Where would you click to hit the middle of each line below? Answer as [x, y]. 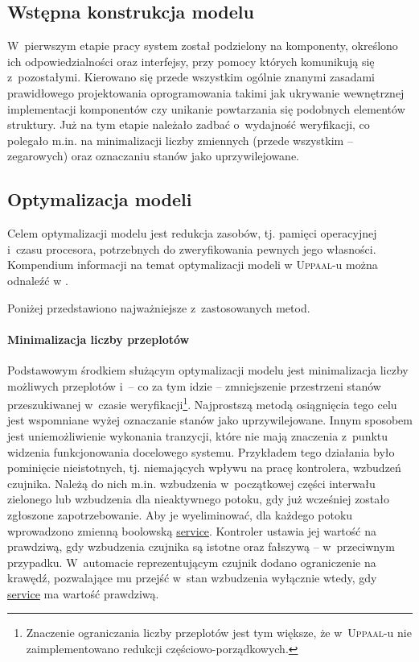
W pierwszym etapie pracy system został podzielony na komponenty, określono [203, 46]
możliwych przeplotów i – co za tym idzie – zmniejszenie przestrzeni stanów [194, 385]
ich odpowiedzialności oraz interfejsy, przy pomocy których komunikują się [191, 61]
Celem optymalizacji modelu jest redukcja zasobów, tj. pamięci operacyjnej [192, 233]
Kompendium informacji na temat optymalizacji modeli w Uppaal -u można [193, 265]
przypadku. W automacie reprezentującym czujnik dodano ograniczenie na [192, 562]
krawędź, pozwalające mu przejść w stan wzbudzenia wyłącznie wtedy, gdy [192, 578]
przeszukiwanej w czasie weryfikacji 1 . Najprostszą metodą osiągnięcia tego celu [202, 403]
